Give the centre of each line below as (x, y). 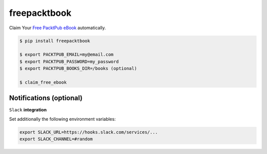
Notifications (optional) (46, 98)
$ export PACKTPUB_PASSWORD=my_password (69, 61)
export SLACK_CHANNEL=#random (56, 139)
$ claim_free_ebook (43, 82)
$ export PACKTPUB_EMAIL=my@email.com (67, 55)
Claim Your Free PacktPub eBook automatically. (58, 28)
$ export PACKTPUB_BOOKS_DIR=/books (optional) (78, 69)
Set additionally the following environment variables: (63, 119)
